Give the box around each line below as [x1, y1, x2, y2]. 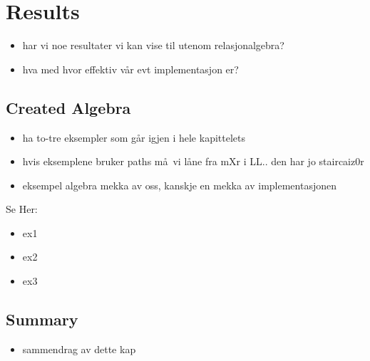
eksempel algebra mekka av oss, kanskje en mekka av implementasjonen [22, 177, 336, 192]
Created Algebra [6, 96, 131, 118]
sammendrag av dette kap [22, 341, 136, 356]
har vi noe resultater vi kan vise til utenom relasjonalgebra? [22, 38, 284, 53]
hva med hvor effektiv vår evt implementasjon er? [22, 61, 239, 76]
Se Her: [6, 202, 38, 216]
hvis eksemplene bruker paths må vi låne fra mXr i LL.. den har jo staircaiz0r [22, 154, 364, 169]
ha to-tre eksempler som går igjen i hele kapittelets [22, 130, 245, 145]
